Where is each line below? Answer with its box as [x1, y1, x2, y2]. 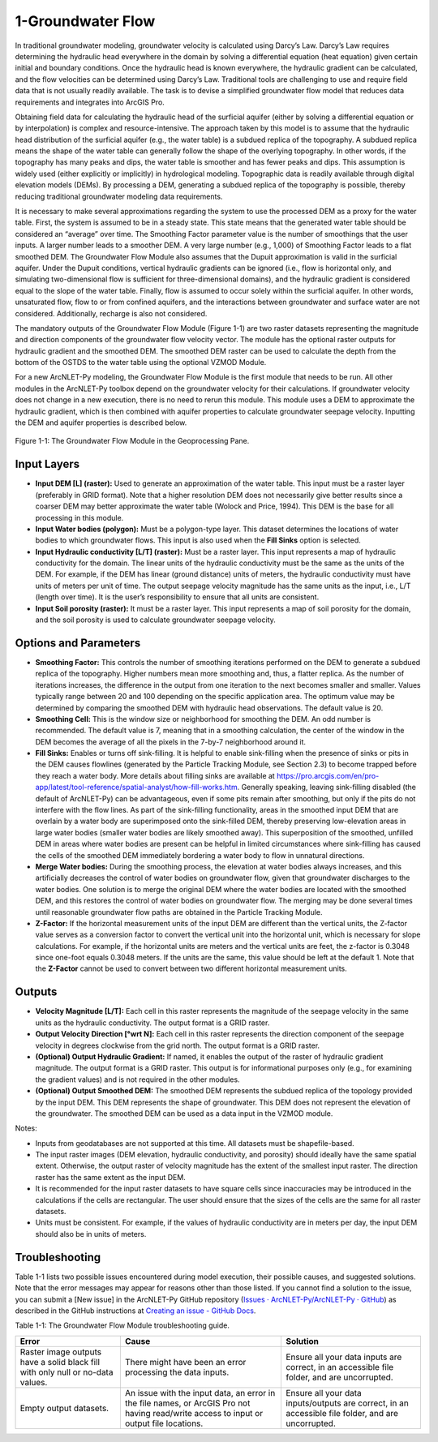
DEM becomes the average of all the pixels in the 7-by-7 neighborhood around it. [35, 736, 306, 746]
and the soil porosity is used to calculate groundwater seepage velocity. [35, 615, 276, 624]
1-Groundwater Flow [15, 12, 156, 30]
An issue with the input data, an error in [124, 1387, 276, 1398]
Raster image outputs [19, 1346, 101, 1358]
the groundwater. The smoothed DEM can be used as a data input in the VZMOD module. [35, 1108, 333, 1118]
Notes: [15, 1123, 37, 1133]
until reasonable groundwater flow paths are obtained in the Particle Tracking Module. [35, 907, 324, 916]
